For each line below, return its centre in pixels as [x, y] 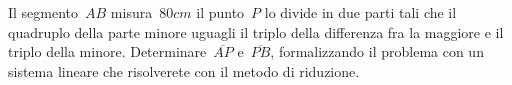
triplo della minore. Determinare [107, 51]
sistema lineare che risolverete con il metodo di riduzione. [184, 70]
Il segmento [43, 12]
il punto [220, 12]
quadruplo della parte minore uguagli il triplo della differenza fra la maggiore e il [256, 31]
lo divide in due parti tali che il [360, 12]
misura [131, 12]
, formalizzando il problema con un [377, 51]
